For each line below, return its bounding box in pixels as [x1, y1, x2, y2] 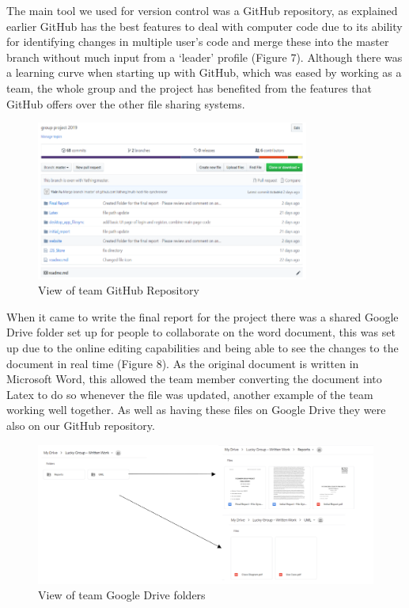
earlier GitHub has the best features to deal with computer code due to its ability [6, 17, 403, 34]
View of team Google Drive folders [38, 587, 206, 603]
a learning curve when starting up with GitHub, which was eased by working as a [6, 64, 402, 81]
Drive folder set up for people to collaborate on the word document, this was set [6, 324, 396, 340]
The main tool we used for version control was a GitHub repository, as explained [6, 2, 398, 18]
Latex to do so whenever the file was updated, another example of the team [6, 386, 373, 402]
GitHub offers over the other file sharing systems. [6, 95, 245, 112]
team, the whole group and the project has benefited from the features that [6, 79, 372, 96]
